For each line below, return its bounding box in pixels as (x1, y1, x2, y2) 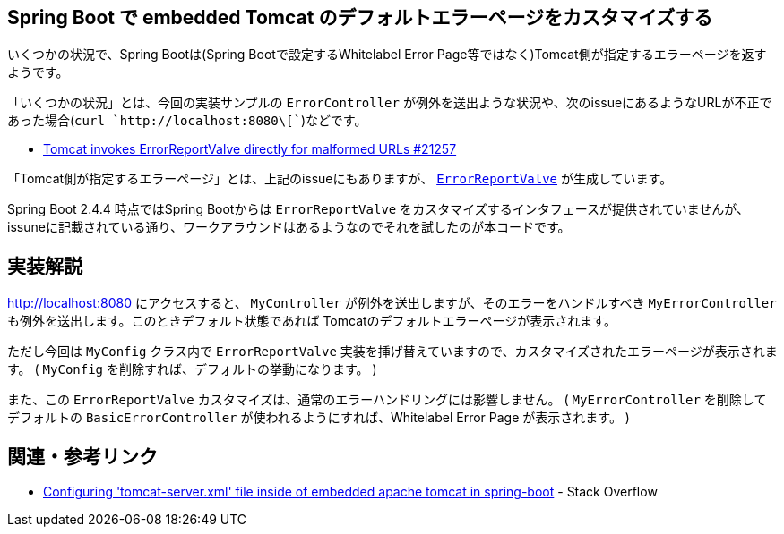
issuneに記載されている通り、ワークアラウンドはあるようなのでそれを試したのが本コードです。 (7, 219, 571, 235)
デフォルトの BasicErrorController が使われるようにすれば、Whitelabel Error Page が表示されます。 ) (7, 410, 630, 426)
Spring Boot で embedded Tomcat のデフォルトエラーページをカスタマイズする (7, 6, 713, 29)
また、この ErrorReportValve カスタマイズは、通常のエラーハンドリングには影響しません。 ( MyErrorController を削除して (7, 392, 767, 408)
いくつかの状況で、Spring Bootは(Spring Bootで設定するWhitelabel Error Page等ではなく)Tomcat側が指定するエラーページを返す (7, 47, 767, 63)
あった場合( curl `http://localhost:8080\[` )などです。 (7, 113, 367, 129)
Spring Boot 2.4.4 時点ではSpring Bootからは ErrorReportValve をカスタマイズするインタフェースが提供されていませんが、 (7, 201, 749, 217)
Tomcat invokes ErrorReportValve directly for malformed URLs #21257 (43, 141, 457, 157)
